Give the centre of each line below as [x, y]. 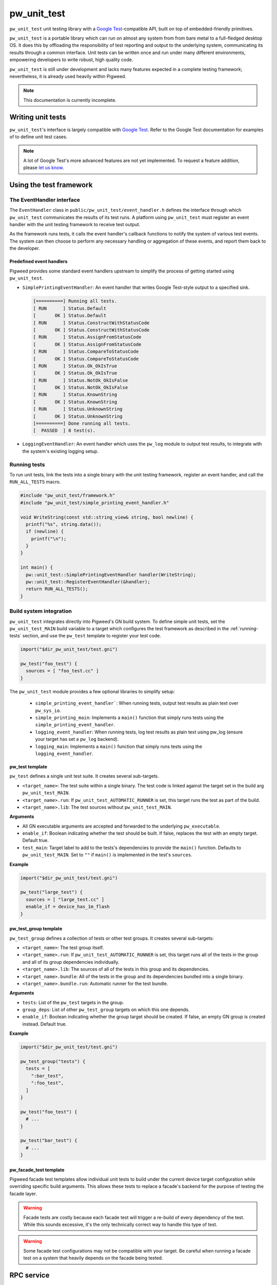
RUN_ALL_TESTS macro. [35, 482]
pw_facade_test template [37, 1170]
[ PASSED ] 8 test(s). [64, 431]
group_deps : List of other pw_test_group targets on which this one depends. [106, 1009]
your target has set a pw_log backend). [77, 739]
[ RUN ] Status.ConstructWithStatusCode [91, 323]
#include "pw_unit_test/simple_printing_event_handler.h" [95, 503]
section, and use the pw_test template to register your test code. [92, 636]
